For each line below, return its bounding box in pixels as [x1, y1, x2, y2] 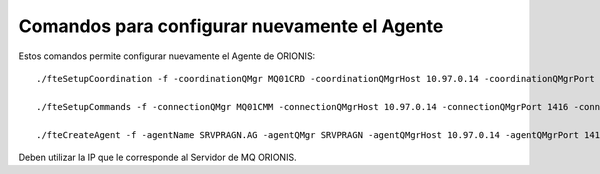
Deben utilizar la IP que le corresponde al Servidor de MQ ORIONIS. [18, 151, 297, 163]
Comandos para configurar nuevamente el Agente [18, 15, 444, 37]
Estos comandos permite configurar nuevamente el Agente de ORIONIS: [18, 50, 316, 62]
